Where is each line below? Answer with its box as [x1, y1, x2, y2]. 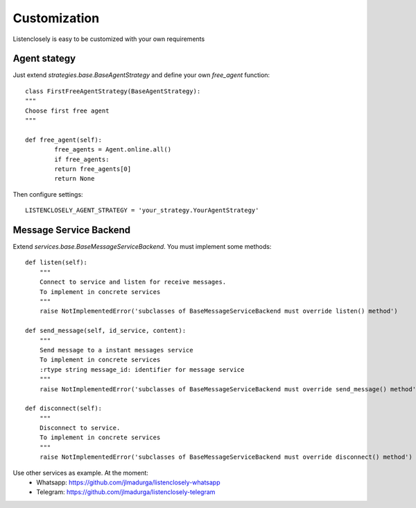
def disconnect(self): [25, 404, 103, 413]
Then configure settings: [12, 190, 83, 198]
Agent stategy [12, 53, 76, 65]
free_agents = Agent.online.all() [54, 146, 172, 154]
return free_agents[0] [54, 165, 132, 173]
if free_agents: [54, 155, 110, 163]
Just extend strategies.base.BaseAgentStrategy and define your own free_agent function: [12, 71, 270, 79]
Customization [12, 10, 100, 26]
